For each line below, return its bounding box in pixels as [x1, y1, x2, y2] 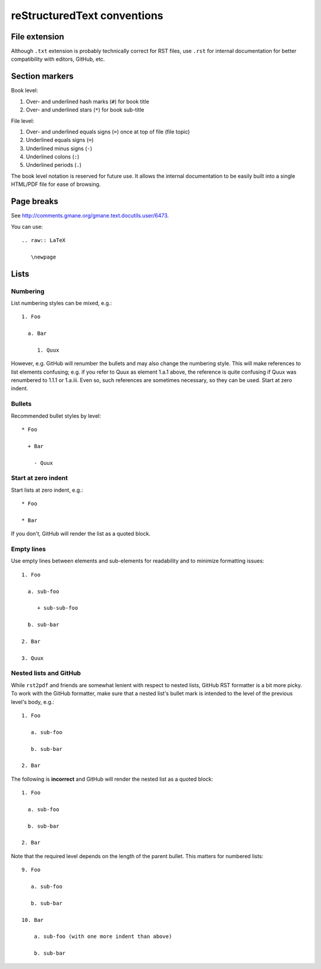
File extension [11, 32, 65, 42]
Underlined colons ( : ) [26, 153, 80, 160]
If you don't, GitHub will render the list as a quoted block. [11, 530, 151, 538]
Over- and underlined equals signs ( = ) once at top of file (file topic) [26, 128, 190, 135]
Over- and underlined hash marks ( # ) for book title [26, 98, 150, 105]
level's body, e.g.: [11, 698, 55, 706]
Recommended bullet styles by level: [11, 412, 101, 420]
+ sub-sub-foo [37, 605, 78, 611]
